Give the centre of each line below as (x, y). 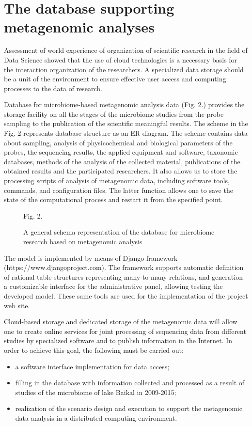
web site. (17, 305)
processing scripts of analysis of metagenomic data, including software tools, (117, 181)
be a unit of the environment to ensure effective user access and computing (115, 79)
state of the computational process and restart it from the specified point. (113, 199)
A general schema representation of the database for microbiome (119, 232)
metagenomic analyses (79, 27)
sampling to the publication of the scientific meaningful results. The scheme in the (126, 123)
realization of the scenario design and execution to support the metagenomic (129, 408)
